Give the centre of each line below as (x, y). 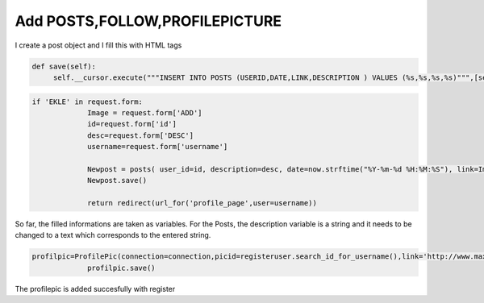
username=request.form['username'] (158, 147)
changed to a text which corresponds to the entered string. (113, 235)
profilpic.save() (122, 268)
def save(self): (64, 66)
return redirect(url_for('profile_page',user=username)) (202, 203)
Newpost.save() (117, 181)
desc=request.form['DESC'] (140, 135)
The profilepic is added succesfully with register (95, 288)
